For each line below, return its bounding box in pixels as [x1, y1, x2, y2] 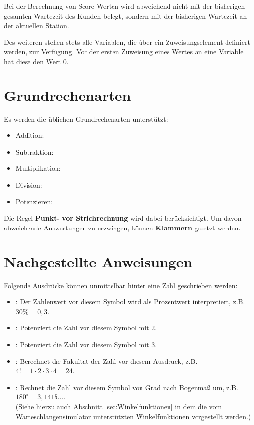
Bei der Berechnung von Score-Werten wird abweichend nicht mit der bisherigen [4, 1, 245, 11]
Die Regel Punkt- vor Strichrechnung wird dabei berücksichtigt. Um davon [4, 213, 242, 223]
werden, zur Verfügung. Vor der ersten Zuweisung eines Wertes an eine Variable [4, 46, 244, 57]
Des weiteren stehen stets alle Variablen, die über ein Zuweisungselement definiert [4, 36, 250, 47]
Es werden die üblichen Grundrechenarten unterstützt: [4, 113, 168, 124]
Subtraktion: [15, 146, 54, 157]
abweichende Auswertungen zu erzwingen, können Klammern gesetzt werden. [4, 222, 241, 232]
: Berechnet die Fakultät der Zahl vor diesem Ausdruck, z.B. [15, 356, 198, 366]
